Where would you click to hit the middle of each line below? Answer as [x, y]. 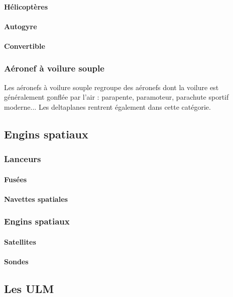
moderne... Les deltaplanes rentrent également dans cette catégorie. [107, 106]
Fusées [16, 179]
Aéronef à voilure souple [54, 68]
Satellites [20, 242]
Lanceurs [23, 159]
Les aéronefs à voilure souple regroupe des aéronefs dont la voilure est [111, 87]
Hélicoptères [26, 6]
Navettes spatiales [36, 199]
